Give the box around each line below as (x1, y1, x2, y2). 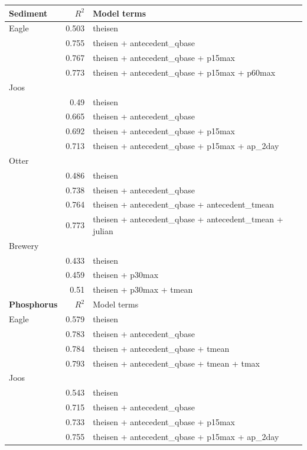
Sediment (9, 7, 48, 19)
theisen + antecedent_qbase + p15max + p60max (93, 66, 276, 78)
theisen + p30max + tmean (93, 283, 193, 296)
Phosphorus (9, 298, 58, 310)
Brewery (9, 239, 39, 251)
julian (93, 224, 113, 237)
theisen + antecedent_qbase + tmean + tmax (93, 357, 260, 369)
